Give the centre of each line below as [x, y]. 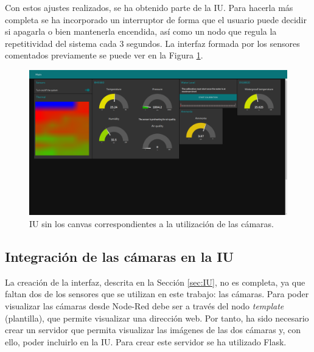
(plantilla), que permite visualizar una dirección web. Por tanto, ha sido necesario [157, 318]
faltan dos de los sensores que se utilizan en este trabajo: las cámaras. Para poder [157, 294]
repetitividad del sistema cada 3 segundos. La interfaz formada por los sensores [152, 43]
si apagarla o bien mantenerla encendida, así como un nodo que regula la [141, 31]
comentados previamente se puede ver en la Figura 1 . [104, 55]
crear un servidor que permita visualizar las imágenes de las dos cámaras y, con [153, 330]
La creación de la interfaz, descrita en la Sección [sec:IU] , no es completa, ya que [155, 282]
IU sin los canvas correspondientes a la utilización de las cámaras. [152, 224]
